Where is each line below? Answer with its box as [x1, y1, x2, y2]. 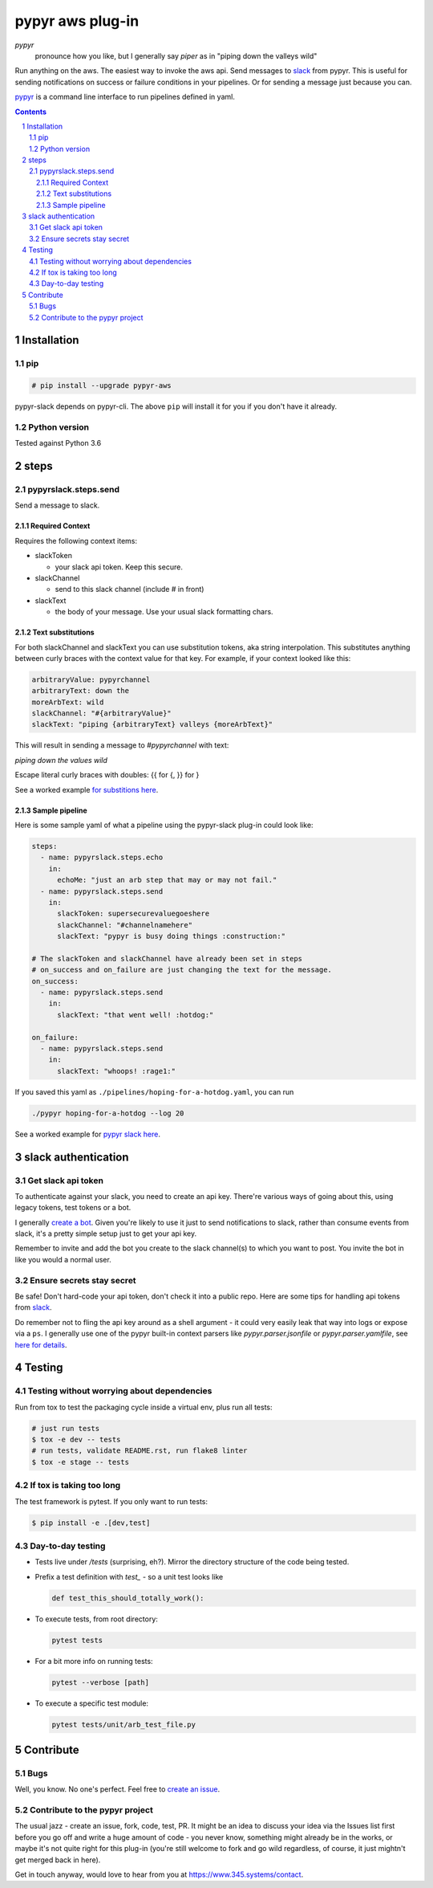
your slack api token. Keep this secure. [55, 562, 184, 572]
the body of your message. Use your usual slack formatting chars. [55, 607, 273, 617]
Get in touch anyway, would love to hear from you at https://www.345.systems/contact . [14, 1870, 304, 1879]
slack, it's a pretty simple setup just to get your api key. [14, 1229, 197, 1238]
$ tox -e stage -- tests [31, 1458, 130, 1466]
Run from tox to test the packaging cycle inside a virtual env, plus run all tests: [14, 1402, 273, 1412]
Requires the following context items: [14, 536, 138, 545]
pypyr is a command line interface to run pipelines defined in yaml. [14, 92, 236, 102]
